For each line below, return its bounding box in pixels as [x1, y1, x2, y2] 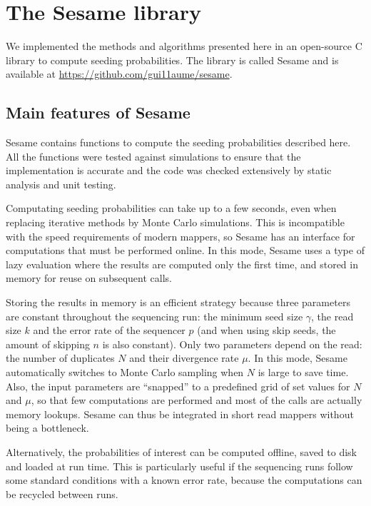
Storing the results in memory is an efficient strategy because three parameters [6, 295, 350, 310]
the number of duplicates [6, 350, 115, 365]
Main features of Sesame [6, 101, 190, 123]
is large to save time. [258, 365, 349, 380]
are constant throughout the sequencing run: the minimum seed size [6, 308, 303, 323]
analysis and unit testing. [6, 176, 116, 191]
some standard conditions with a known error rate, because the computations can [6, 472, 362, 487]
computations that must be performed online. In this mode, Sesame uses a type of [6, 243, 365, 258]
